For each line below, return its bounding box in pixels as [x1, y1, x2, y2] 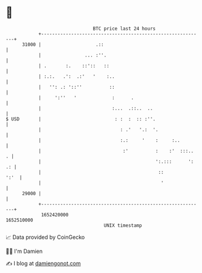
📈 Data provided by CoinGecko [5, 233, 85, 241]
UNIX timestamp [103, 222, 142, 229]
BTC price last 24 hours [92, 26, 156, 32]
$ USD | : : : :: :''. [5, 116, 156, 122]
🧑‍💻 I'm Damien [5, 247, 43, 255]
